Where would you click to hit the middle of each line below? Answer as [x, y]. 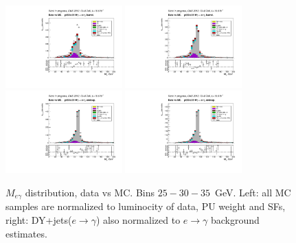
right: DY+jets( [39, 219]
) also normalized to [138, 219]
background [235, 219]
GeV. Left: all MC [253, 192]
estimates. [26, 233]
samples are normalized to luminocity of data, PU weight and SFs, [146, 206]
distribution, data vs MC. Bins [90, 192]
